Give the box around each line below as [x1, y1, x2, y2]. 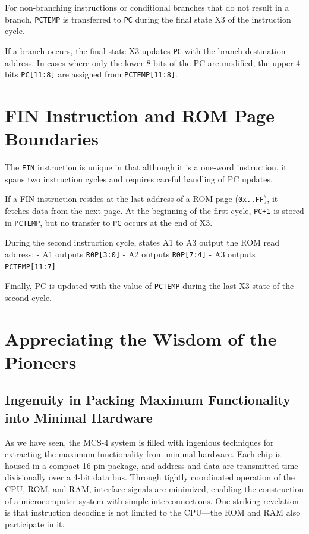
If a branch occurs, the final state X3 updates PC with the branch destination [5, 44, 286, 57]
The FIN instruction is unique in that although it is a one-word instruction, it [5, 161, 287, 173]
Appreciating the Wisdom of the [5, 326, 277, 350]
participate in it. [5, 517, 65, 530]
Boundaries [5, 126, 99, 151]
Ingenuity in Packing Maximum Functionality [5, 390, 291, 409]
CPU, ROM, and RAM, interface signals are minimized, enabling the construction [5, 482, 304, 495]
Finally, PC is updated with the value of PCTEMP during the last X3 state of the [5, 280, 294, 292]
